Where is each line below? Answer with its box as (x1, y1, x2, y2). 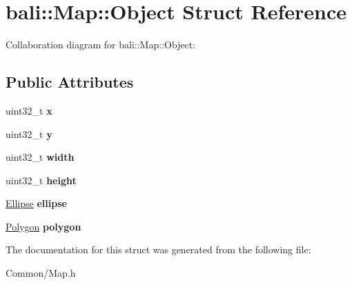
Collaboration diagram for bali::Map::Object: (6, 37, 196, 52)
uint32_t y (6, 126, 52, 141)
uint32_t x (6, 103, 52, 117)
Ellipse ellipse (6, 196, 67, 210)
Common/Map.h (6, 266, 76, 280)
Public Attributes (6, 71, 134, 92)
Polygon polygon (6, 219, 81, 233)
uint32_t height (6, 173, 77, 187)
